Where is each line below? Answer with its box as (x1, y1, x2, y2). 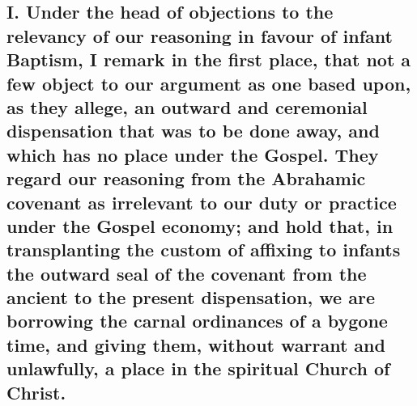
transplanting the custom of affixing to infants (6, 237, 401, 262)
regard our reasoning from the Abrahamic (6, 166, 366, 191)
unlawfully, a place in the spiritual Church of (6, 356, 390, 381)
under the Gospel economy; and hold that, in (6, 213, 394, 238)
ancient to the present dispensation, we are (6, 285, 375, 310)
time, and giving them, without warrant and (6, 332, 385, 357)
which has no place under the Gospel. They (6, 142, 379, 167)
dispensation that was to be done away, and (6, 118, 380, 143)
